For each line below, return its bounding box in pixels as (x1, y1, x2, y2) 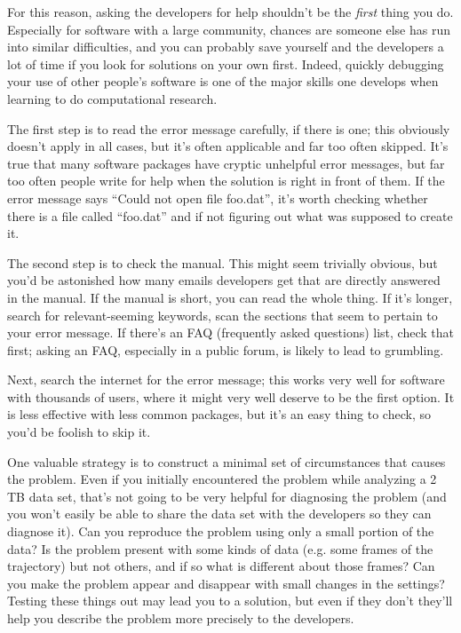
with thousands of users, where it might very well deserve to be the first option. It (7, 387, 455, 406)
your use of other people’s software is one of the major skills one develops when (7, 72, 439, 91)
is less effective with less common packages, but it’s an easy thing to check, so (7, 405, 431, 423)
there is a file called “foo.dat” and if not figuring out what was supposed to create (7, 206, 453, 225)
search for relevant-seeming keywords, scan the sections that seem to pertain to (7, 305, 438, 324)
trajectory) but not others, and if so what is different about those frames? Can (7, 557, 435, 575)
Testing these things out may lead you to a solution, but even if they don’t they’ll (7, 591, 453, 610)
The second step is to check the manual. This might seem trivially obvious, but (7, 253, 438, 272)
